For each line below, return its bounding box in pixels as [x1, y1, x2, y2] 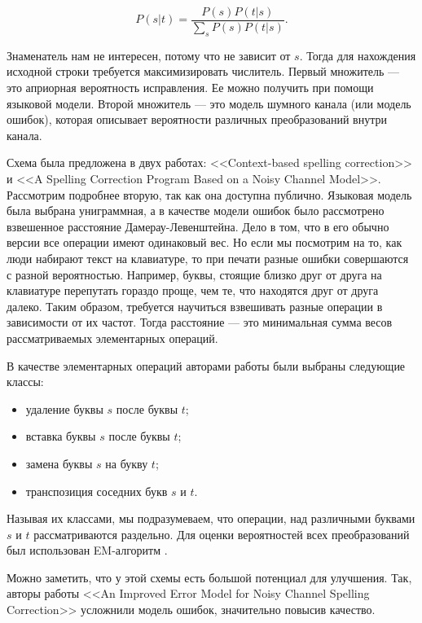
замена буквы [25, 454, 93, 472]
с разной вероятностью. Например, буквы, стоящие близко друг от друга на [7, 265, 382, 283]
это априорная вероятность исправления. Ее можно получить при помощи [7, 79, 374, 96]
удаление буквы [25, 400, 103, 417]
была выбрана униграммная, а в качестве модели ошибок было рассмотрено [7, 202, 385, 219]
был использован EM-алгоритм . [7, 542, 168, 559]
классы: [7, 373, 44, 390]
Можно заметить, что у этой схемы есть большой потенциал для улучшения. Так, [7, 568, 412, 586]
